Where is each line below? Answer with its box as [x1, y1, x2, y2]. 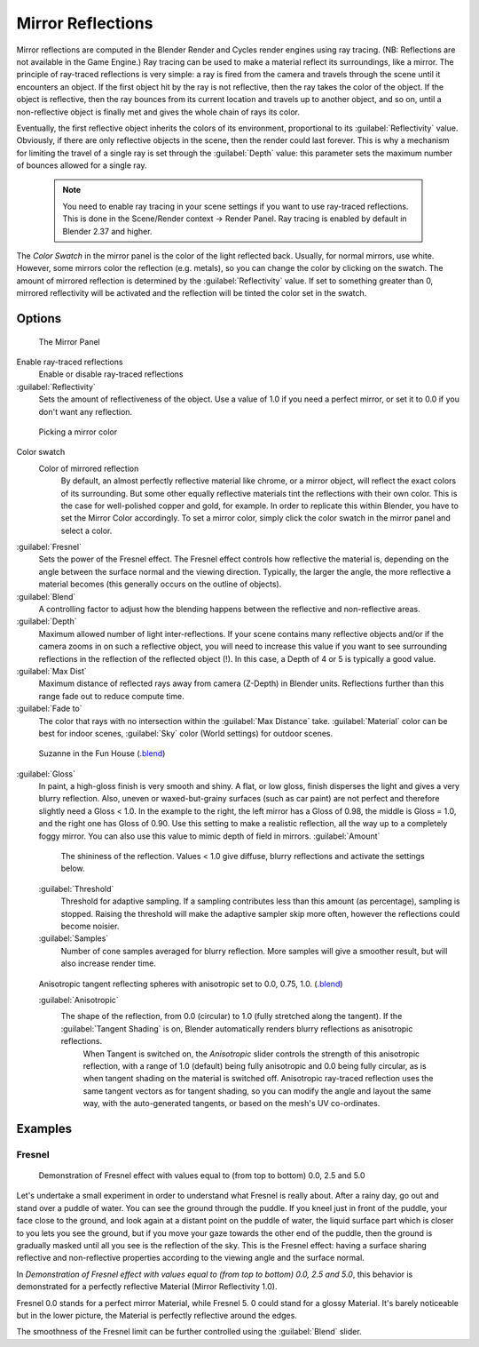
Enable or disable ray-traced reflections [38, 369, 184, 379]
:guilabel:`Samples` [38, 933, 109, 944]
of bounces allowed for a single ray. [16, 160, 147, 171]
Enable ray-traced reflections [16, 356, 123, 367]
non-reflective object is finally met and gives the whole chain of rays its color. [16, 107, 301, 117]
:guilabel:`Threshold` [38, 883, 114, 894]
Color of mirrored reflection [38, 463, 139, 474]
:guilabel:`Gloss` [16, 769, 75, 779]
